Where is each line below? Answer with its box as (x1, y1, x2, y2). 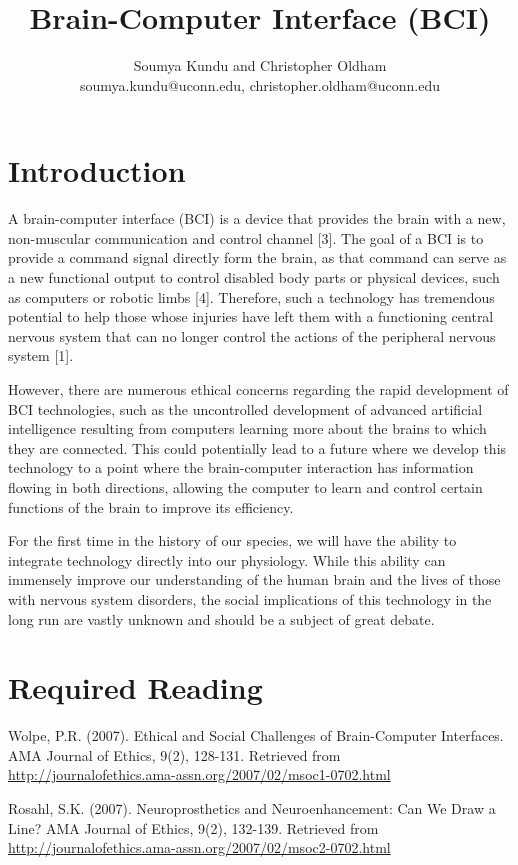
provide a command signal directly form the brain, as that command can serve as (8, 247, 507, 268)
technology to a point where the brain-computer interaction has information (8, 457, 474, 478)
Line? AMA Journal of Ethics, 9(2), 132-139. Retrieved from (8, 817, 379, 838)
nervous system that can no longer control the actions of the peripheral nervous (8, 325, 496, 346)
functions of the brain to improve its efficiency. (8, 496, 294, 517)
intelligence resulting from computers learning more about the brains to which (8, 418, 487, 439)
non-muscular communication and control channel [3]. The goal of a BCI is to (8, 227, 484, 248)
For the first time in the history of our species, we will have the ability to (8, 530, 457, 551)
